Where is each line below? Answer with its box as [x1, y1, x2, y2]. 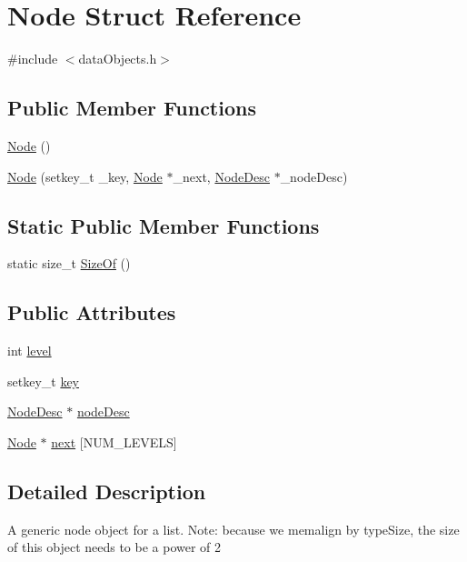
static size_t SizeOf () [7, 254, 131, 273]
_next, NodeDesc [173, 166, 270, 186]
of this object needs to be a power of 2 [7, 537, 222, 557]
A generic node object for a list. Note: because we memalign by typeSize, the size [7, 519, 460, 538]
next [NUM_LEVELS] [51, 432, 177, 451]
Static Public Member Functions [7, 211, 320, 239]
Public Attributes [7, 298, 176, 326]
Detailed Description [7, 477, 206, 505]
